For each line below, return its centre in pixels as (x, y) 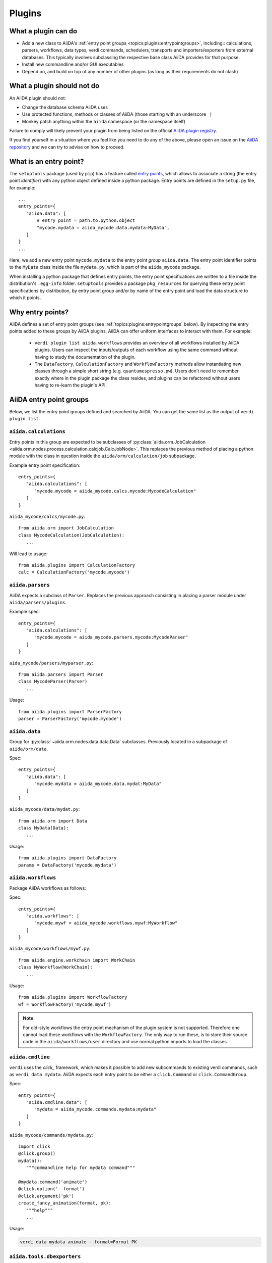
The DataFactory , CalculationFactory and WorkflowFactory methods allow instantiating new (138, 364)
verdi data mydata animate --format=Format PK (78, 1242)
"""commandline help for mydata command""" (81, 1168)
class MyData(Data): (44, 828)
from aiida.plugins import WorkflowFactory (73, 997)
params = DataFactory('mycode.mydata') (67, 865)
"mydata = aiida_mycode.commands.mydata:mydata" (95, 1109)
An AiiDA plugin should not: (38, 98)
